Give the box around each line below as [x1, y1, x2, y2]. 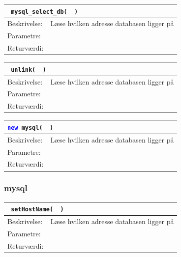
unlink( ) [11, 66, 46, 73]
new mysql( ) [7, 124, 54, 131]
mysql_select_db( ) [11, 8, 78, 15]
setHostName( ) [11, 206, 64, 213]
